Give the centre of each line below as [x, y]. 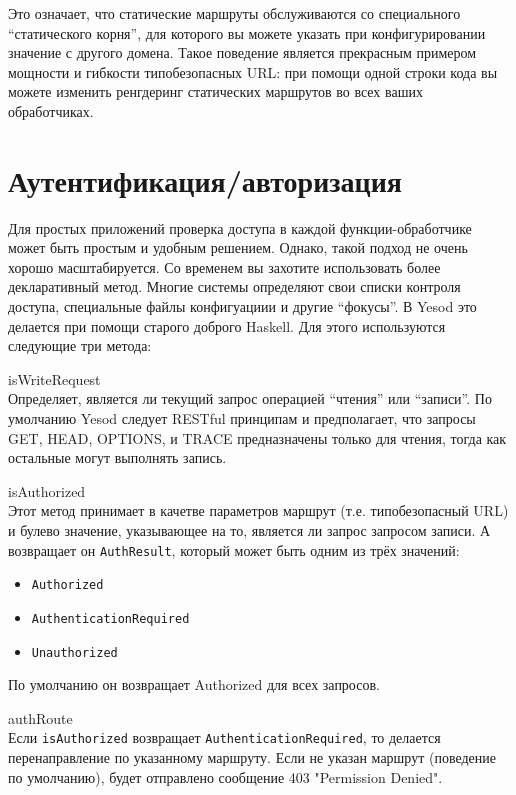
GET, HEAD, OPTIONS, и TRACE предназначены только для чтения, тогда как [257, 437]
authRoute [40, 717]
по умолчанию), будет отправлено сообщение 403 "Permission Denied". [225, 776]
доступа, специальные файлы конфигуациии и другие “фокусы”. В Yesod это [242, 306]
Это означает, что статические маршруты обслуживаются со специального [234, 13]
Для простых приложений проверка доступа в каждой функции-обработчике [240, 227]
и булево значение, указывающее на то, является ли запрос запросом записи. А [249, 530]
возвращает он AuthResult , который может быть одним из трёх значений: [234, 549]
